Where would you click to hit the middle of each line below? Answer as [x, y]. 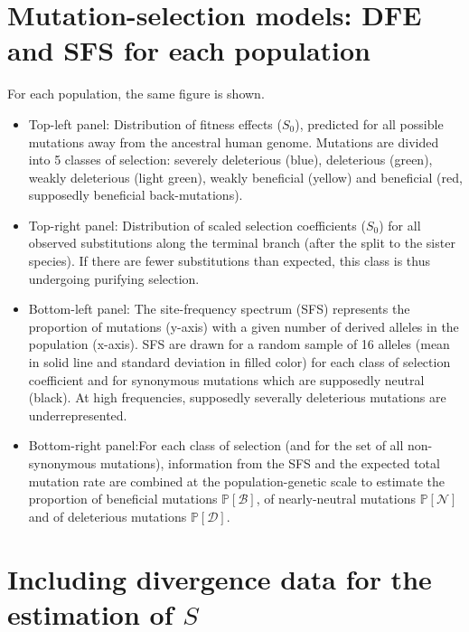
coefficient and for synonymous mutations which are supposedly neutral [226, 379]
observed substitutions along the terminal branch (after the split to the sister [242, 243]
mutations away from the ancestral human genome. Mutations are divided [234, 141]
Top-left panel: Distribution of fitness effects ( [155, 123]
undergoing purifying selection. [114, 278]
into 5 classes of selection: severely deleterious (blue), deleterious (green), [230, 160]
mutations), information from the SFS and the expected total [270, 463]
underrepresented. [78, 415]
